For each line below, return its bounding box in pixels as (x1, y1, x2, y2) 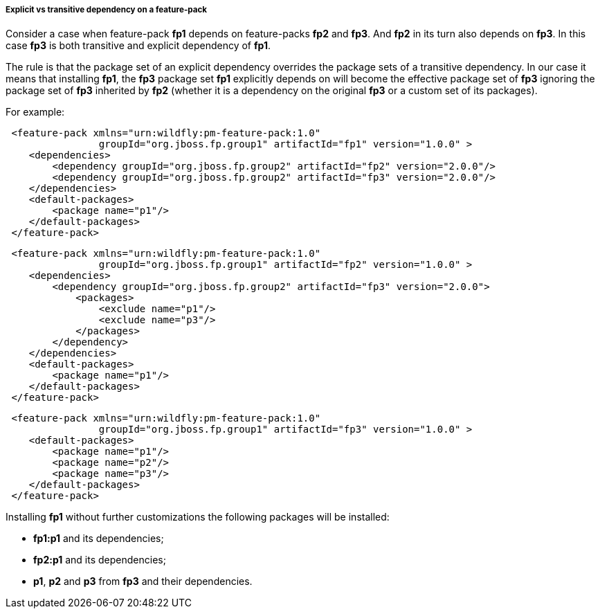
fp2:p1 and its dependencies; (33, 554, 166, 566)
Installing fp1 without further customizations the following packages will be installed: (6, 511, 390, 523)
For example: (6, 106, 65, 118)
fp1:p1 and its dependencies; (33, 532, 164, 545)
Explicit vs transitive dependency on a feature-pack (6, 5, 208, 15)
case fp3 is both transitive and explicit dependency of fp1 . (6, 39, 271, 52)
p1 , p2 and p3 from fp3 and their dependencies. (33, 575, 253, 588)
